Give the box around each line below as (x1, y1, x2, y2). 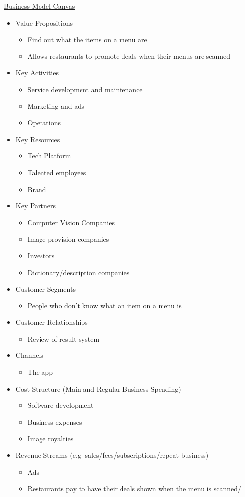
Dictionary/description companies (27, 267, 130, 277)
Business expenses (27, 416, 82, 427)
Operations (27, 117, 61, 128)
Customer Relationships (15, 317, 88, 327)
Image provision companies (27, 234, 109, 244)
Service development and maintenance (27, 84, 143, 94)
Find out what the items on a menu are (27, 34, 147, 45)
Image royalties (27, 433, 74, 444)
